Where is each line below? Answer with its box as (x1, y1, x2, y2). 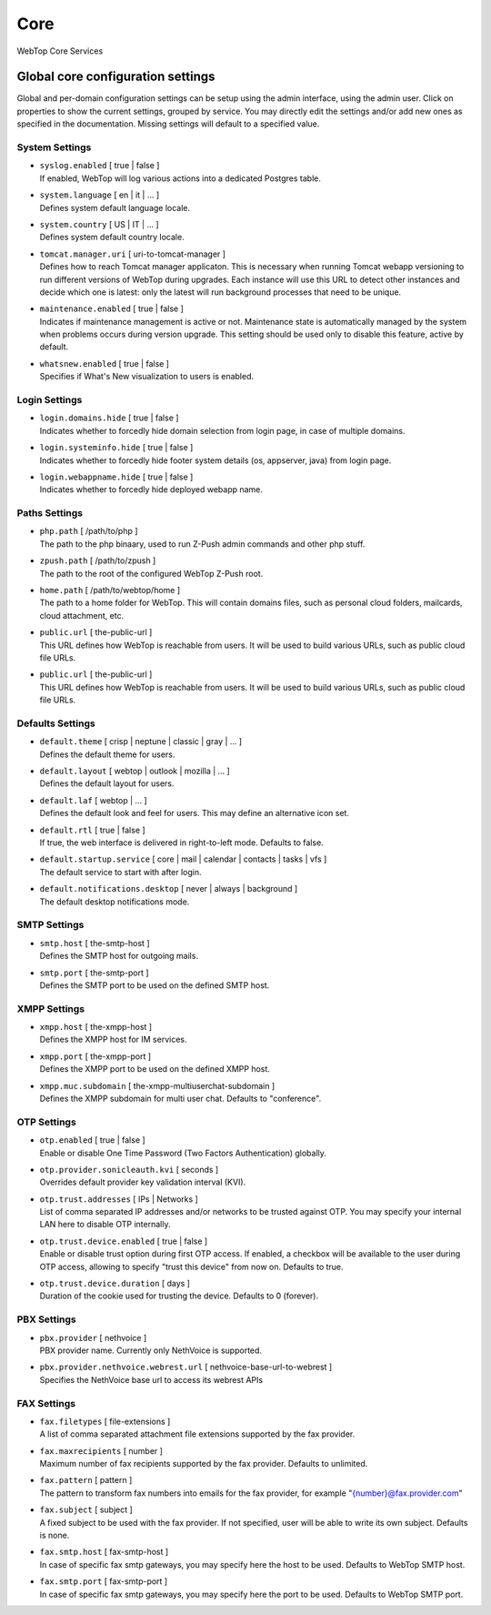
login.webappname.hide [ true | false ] (39, 471, 194, 482)
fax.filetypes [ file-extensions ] (39, 1416, 171, 1427)
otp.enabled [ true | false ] (39, 1135, 145, 1146)
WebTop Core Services (16, 45, 104, 56)
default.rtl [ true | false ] (39, 824, 145, 835)
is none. (39, 1529, 70, 1541)
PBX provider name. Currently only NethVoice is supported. (39, 1345, 263, 1356)
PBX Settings (16, 1313, 76, 1326)
